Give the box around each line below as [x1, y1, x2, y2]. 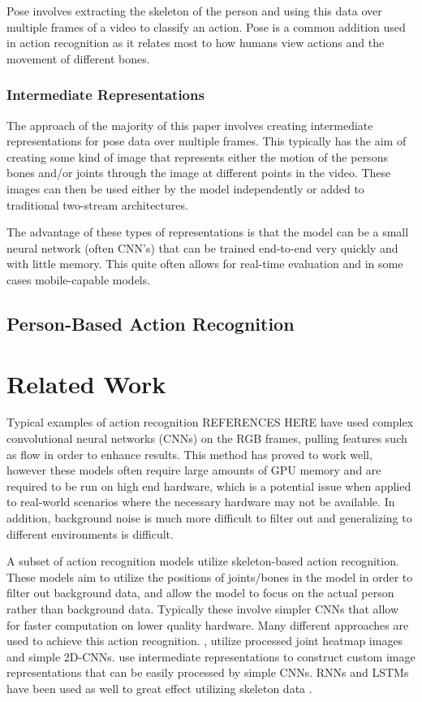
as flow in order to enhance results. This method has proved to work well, [6, 445, 372, 462]
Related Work [6, 366, 166, 400]
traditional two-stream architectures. [6, 196, 188, 213]
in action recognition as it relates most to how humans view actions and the [6, 34, 385, 51]
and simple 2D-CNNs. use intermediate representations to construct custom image [6, 648, 416, 665]
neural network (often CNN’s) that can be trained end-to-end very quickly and [6, 239, 398, 256]
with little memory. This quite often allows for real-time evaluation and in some [6, 255, 403, 272]
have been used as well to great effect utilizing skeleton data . [6, 679, 312, 696]
